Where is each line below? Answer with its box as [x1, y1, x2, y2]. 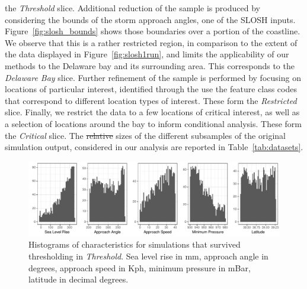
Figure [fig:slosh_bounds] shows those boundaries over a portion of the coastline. [5, 25, 300, 37]
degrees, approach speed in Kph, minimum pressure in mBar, [28, 261, 251, 274]
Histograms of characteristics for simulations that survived [28, 238, 241, 251]
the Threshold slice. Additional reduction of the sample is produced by [5, 2, 260, 14]
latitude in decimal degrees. [28, 273, 129, 285]
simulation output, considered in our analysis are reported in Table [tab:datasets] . [5, 141, 303, 153]
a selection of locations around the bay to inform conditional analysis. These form [5, 117, 302, 129]
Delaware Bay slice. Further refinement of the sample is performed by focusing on [5, 71, 301, 83]
